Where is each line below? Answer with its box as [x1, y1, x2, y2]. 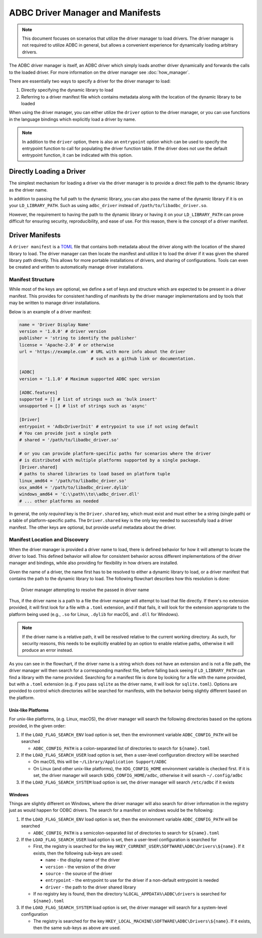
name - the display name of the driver [45, 857, 120, 863]
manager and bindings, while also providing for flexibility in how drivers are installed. [9, 560, 179, 566]
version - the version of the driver [45, 864, 116, 870]
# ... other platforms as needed [19, 498, 99, 504]
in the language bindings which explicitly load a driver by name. [9, 116, 136, 122]
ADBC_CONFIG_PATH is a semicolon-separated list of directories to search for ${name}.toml [33, 830, 220, 836]
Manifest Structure [9, 276, 55, 283]
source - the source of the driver [45, 871, 113, 876]
